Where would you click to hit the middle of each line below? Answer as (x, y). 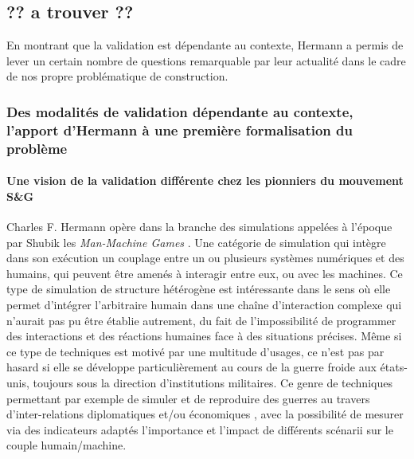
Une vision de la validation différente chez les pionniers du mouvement (205, 180)
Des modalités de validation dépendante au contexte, (180, 111)
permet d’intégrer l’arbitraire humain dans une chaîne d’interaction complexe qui (204, 305)
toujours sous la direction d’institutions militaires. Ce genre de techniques (213, 382)
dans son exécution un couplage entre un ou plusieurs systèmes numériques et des (205, 258)
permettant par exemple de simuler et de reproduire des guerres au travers (188, 398)
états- (394, 367)
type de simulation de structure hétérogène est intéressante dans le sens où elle (199, 289)
